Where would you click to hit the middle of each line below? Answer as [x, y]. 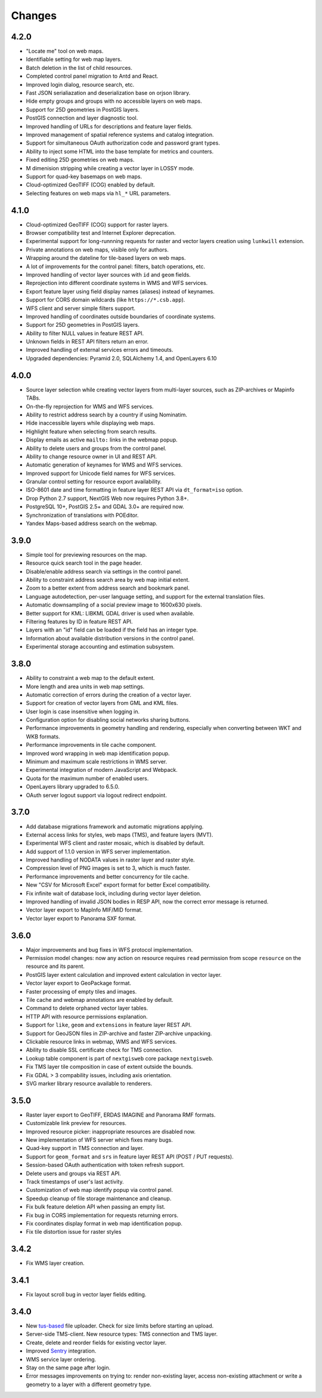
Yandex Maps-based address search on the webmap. [92, 523]
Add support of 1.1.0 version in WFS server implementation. [98, 851]
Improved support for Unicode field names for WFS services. [101, 473]
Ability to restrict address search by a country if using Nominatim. [107, 415]
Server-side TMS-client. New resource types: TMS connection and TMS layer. [122, 1334]
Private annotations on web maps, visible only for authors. [97, 249]
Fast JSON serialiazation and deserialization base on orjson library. [108, 93]
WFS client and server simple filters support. [81, 308]
